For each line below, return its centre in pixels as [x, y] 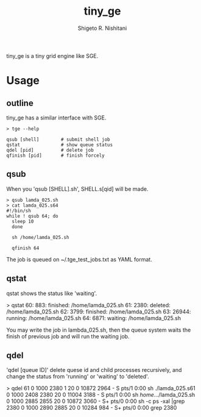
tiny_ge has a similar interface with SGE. [56, 118]
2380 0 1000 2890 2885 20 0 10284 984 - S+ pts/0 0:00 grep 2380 [92, 408]
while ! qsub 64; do [33, 216]
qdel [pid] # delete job [50, 150]
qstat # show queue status [60, 144]
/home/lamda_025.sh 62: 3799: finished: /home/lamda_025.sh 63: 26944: [99, 312]
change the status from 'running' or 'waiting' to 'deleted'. [78, 377]
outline [20, 103]
